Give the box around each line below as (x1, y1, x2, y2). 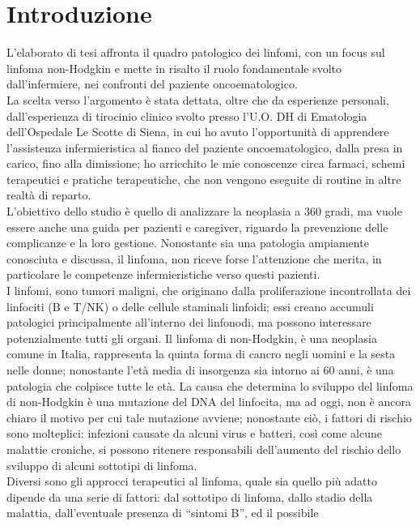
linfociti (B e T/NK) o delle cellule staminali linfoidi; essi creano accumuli (6, 297, 374, 314)
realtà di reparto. (6, 186, 91, 203)
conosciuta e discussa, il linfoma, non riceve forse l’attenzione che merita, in (6, 250, 382, 267)
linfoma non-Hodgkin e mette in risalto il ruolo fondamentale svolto (6, 59, 342, 76)
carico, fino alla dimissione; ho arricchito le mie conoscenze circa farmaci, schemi (6, 155, 405, 172)
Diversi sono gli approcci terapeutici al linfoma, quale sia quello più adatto (6, 473, 377, 490)
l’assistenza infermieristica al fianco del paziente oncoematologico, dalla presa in (6, 139, 403, 156)
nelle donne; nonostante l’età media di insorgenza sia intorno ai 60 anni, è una (6, 361, 394, 378)
